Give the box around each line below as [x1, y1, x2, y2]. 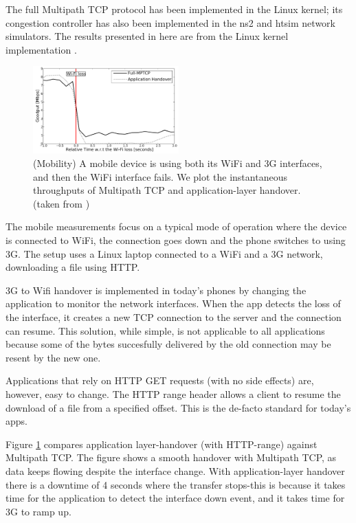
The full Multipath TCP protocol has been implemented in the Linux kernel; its [5, 2, 343, 16]
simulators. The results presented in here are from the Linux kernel [5, 29, 289, 43]
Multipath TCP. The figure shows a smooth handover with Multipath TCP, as [5, 450, 337, 465]
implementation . [5, 42, 77, 56]
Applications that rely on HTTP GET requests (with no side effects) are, [5, 373, 314, 388]
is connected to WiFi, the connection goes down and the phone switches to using [5, 233, 346, 247]
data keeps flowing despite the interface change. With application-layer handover [5, 463, 345, 478]
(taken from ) [33, 196, 90, 210]
